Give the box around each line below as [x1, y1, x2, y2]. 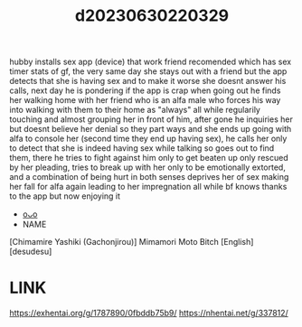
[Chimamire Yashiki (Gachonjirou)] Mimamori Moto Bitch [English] [9, 237, 254, 248]
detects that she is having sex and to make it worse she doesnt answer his [9, 76, 287, 87]
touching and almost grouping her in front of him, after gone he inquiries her [9, 114, 294, 125]
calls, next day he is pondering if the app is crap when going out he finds [9, 85, 281, 96]
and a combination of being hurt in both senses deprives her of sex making [9, 172, 289, 182]
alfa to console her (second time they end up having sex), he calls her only [9, 133, 288, 145]
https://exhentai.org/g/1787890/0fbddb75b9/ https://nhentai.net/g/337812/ [9, 308, 289, 319]
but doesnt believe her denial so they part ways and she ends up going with [9, 124, 292, 135]
